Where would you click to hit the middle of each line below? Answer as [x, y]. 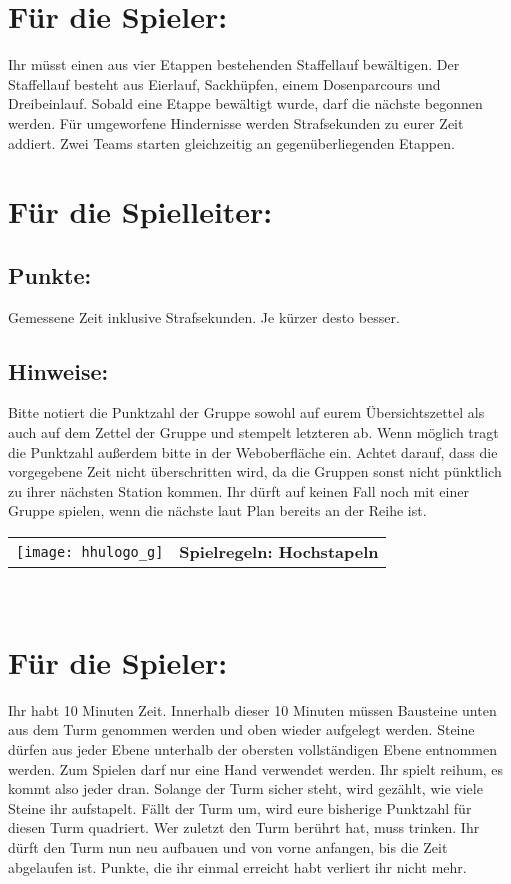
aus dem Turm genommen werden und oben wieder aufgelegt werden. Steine [241, 729]
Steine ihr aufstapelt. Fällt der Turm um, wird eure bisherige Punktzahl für [240, 807]
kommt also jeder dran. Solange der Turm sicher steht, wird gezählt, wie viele [245, 788]
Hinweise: [58, 370]
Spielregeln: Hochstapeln [279, 552]
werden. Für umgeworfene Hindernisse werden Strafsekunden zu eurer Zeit [236, 122]
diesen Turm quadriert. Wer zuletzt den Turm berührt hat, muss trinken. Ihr [244, 827]
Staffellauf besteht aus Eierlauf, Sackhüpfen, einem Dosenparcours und [224, 83]
